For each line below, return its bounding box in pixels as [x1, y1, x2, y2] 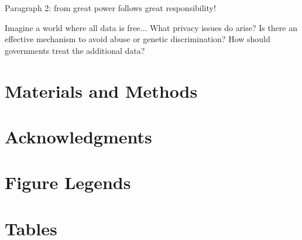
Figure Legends [5, 170, 131, 194]
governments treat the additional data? [5, 44, 145, 56]
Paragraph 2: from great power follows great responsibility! [5, 2, 216, 13]
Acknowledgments [5, 124, 152, 148]
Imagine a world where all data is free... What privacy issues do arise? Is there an [5, 21, 297, 33]
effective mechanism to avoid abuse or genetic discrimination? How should [5, 33, 270, 45]
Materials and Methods [5, 78, 198, 102]
